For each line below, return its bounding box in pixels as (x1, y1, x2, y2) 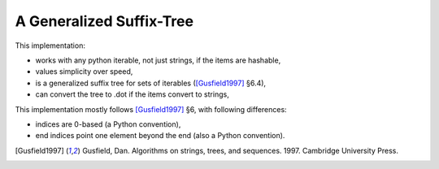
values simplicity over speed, (35, 67, 133, 76)
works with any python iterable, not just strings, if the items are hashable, (35, 55, 281, 65)
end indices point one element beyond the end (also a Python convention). (35, 131, 285, 141)
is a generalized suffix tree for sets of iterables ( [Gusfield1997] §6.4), (35, 78, 267, 88)
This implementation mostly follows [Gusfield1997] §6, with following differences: (15, 104, 288, 114)
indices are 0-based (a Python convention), (35, 119, 181, 129)
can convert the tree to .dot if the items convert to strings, (35, 89, 229, 99)
